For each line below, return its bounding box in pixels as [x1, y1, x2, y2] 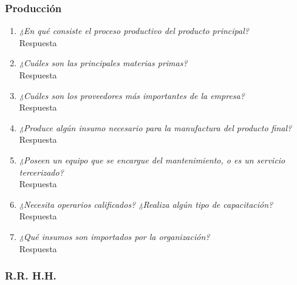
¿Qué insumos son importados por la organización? [19, 230, 210, 242]
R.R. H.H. [5, 268, 56, 283]
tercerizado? [19, 165, 64, 178]
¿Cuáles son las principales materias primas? [19, 57, 188, 69]
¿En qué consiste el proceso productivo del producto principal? [19, 24, 249, 37]
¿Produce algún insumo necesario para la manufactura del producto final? [19, 121, 292, 134]
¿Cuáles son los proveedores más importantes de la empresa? [19, 89, 245, 101]
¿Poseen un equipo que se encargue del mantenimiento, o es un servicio [19, 153, 285, 166]
